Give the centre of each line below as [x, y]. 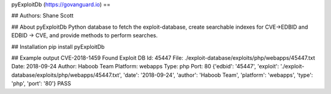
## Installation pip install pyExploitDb [58, 46]
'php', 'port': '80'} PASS [41, 84]
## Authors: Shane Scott [42, 16]
